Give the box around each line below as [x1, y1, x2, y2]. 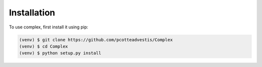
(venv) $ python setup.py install [19, 51, 101, 56]
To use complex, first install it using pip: [9, 24, 88, 30]
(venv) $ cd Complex [19, 43, 68, 49]
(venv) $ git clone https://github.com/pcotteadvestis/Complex [19, 37, 173, 42]
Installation [9, 7, 55, 18]
